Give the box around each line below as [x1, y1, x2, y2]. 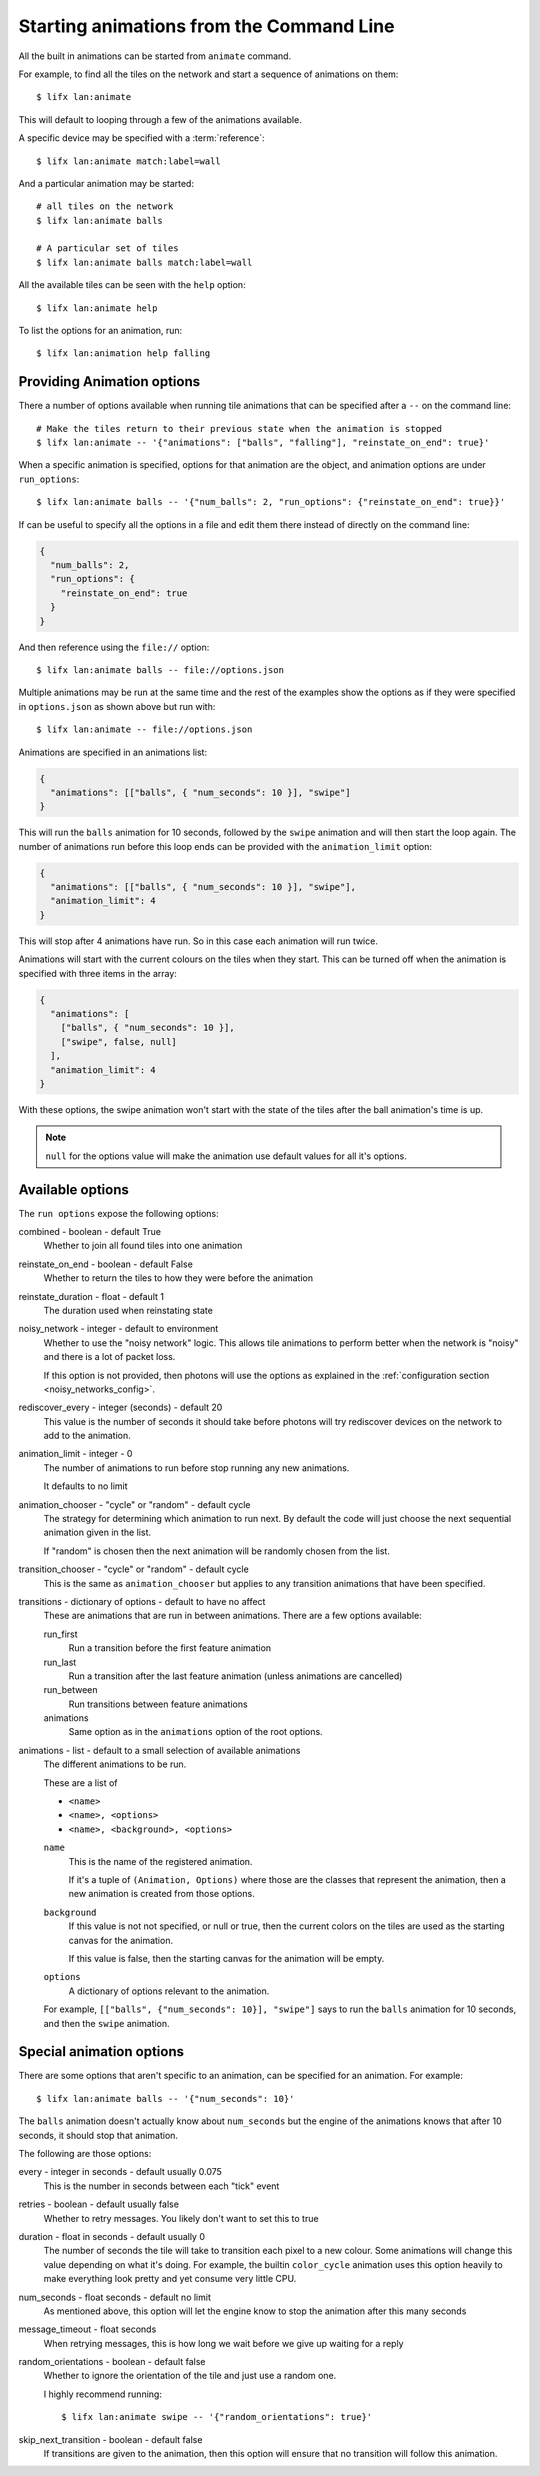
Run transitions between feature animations [68, 1698, 249, 1710]
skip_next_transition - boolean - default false [18, 2433, 203, 2445]
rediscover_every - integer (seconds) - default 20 [18, 1401, 223, 1414]
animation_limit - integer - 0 [18, 1448, 133, 1460]
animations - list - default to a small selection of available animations [18, 1744, 301, 1756]
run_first [43, 1628, 79, 1640]
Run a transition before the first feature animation [68, 1642, 272, 1654]
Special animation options [18, 2043, 185, 2060]
